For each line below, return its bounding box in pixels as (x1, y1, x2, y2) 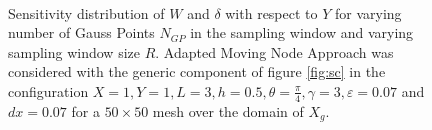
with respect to (225, 2, 318, 23)
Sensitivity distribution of (8, 2, 165, 23)
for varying (335, 2, 402, 23)
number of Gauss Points (8, 22, 155, 43)
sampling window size (8, 41, 140, 62)
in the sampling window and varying (190, 22, 414, 43)
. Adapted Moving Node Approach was (155, 41, 394, 62)
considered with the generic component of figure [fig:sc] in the (8, 61, 386, 82)
